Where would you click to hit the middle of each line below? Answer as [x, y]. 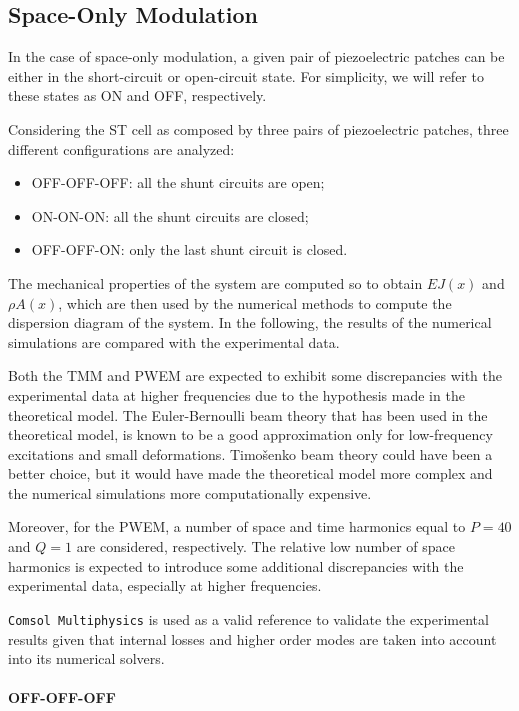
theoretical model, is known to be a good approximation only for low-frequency [250, 434]
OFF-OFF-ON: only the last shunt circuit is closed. [189, 249]
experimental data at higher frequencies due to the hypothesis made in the [236, 394]
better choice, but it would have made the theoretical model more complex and [250, 473]
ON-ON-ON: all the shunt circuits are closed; [170, 215]
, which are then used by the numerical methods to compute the [255, 302]
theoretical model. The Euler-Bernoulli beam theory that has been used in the [248, 414]
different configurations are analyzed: [121, 148]
